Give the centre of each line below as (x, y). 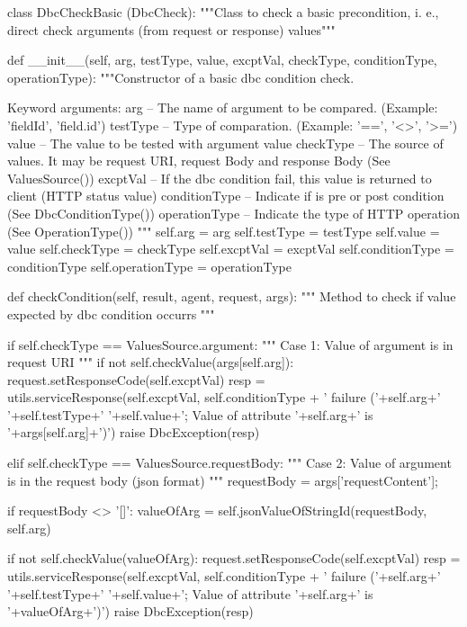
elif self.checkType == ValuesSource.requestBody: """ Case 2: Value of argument (229, 463)
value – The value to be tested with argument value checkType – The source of (225, 143)
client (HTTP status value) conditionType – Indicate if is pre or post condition (226, 196)
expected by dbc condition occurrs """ (111, 313)
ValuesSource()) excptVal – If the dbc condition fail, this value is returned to (220, 178)
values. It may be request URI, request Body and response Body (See (199, 161)
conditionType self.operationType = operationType (149, 266)
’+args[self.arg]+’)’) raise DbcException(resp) (134, 432)
